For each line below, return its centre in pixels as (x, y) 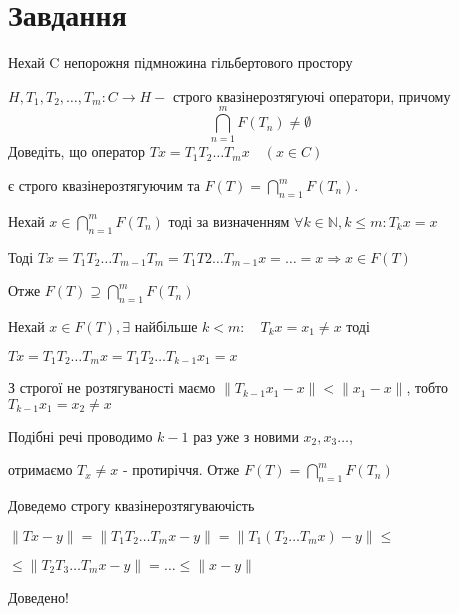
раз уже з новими (246, 435)
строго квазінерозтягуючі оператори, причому (312, 95)
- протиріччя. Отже (181, 469)
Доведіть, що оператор (77, 151)
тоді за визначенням (229, 220)
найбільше (166, 326)
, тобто (427, 387)
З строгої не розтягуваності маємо (112, 387)
